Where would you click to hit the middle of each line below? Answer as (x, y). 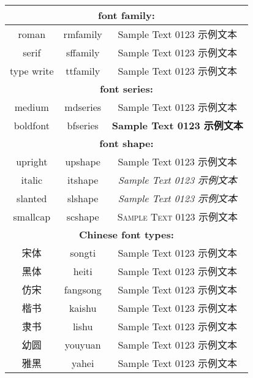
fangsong (83, 289)
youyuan (83, 344)
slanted (32, 198)
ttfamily (83, 70)
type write (32, 70)
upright (32, 161)
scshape (83, 216)
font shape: (126, 143)
